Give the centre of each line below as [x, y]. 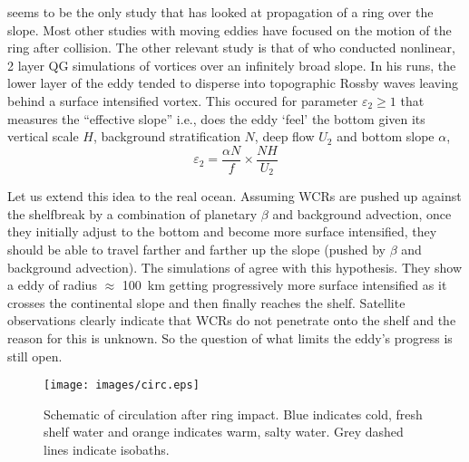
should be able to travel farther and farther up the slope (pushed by [196, 250]
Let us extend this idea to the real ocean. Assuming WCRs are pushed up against [234, 196]
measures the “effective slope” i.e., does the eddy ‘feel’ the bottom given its [216, 118]
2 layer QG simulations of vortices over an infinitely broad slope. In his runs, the [232, 65]
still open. [35, 356]
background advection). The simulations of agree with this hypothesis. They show [235, 267]
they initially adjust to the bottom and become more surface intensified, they [222, 231]
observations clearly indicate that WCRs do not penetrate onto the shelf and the [232, 320]
